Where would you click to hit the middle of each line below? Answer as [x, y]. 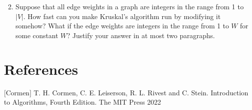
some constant [37, 35]
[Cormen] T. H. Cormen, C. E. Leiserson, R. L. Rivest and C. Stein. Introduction [126, 92]
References [41, 69]
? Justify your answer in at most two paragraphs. [141, 35]
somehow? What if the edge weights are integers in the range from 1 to [122, 26]
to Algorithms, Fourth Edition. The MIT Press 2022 [83, 102]
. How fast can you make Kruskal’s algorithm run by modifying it [122, 16]
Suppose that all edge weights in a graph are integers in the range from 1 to [129, 6]
